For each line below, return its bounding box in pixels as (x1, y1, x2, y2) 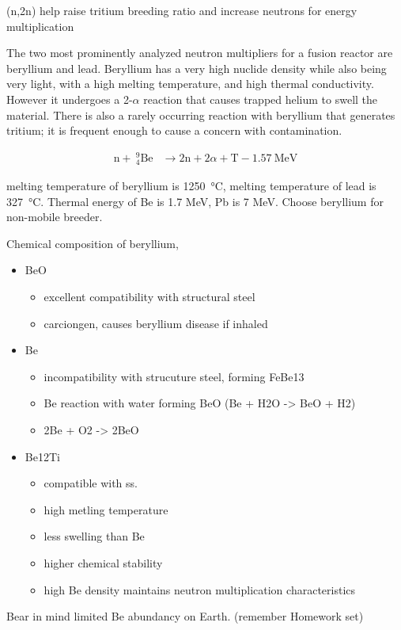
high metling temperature (44, 501, 168, 517)
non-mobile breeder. (6, 208, 103, 225)
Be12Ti (25, 448, 60, 464)
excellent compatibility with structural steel (44, 288, 255, 304)
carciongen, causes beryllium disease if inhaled (44, 315, 268, 331)
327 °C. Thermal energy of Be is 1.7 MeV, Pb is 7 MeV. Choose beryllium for (6, 193, 384, 209)
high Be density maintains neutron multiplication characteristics (44, 581, 356, 598)
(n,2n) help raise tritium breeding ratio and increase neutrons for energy (6, 2, 357, 18)
